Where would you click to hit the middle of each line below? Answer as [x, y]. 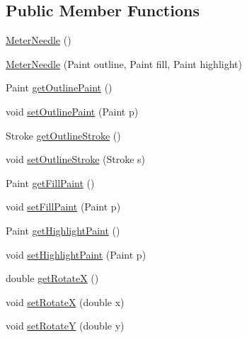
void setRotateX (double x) [65, 302]
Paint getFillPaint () [50, 182]
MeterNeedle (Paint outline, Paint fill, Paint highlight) [124, 63]
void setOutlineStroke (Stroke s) [76, 159]
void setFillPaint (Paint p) [63, 207]
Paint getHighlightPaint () [63, 230]
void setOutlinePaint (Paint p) [72, 111]
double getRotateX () [52, 278]
